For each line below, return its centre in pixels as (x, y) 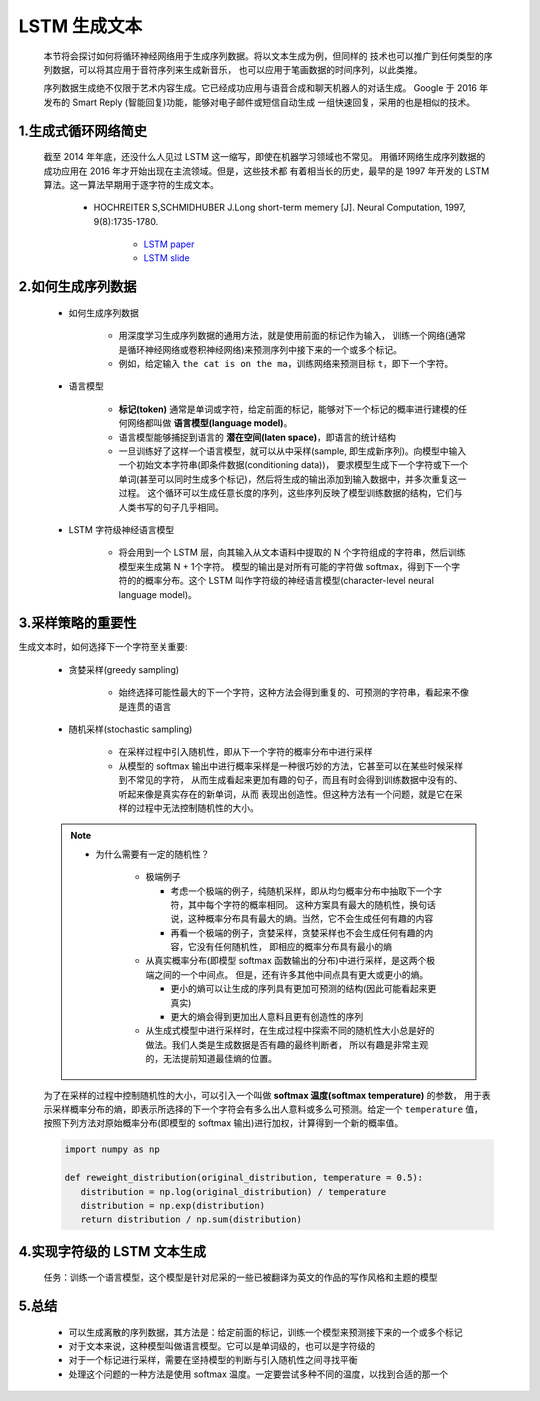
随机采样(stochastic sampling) (130, 729)
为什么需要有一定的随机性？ (152, 854)
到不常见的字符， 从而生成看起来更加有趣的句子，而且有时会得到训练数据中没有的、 (290, 780)
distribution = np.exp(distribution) (172, 1205)
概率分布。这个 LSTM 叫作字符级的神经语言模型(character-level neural (289, 581)
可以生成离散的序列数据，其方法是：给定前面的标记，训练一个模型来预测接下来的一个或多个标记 (265, 1332)
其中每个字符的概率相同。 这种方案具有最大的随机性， (298, 904)
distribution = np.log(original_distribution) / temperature (233, 1191)
